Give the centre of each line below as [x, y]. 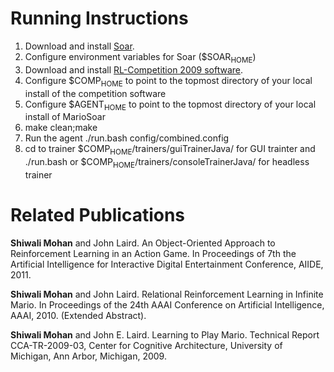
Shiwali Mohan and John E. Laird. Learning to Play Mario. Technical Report [165, 334]
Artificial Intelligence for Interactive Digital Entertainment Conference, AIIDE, [167, 264]
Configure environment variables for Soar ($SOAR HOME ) [140, 57]
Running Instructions [99, 18]
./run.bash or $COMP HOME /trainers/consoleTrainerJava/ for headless [167, 163]
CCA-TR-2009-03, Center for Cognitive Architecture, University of [146, 345]
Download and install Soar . [79, 46]
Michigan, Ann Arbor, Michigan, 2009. [88, 356]
